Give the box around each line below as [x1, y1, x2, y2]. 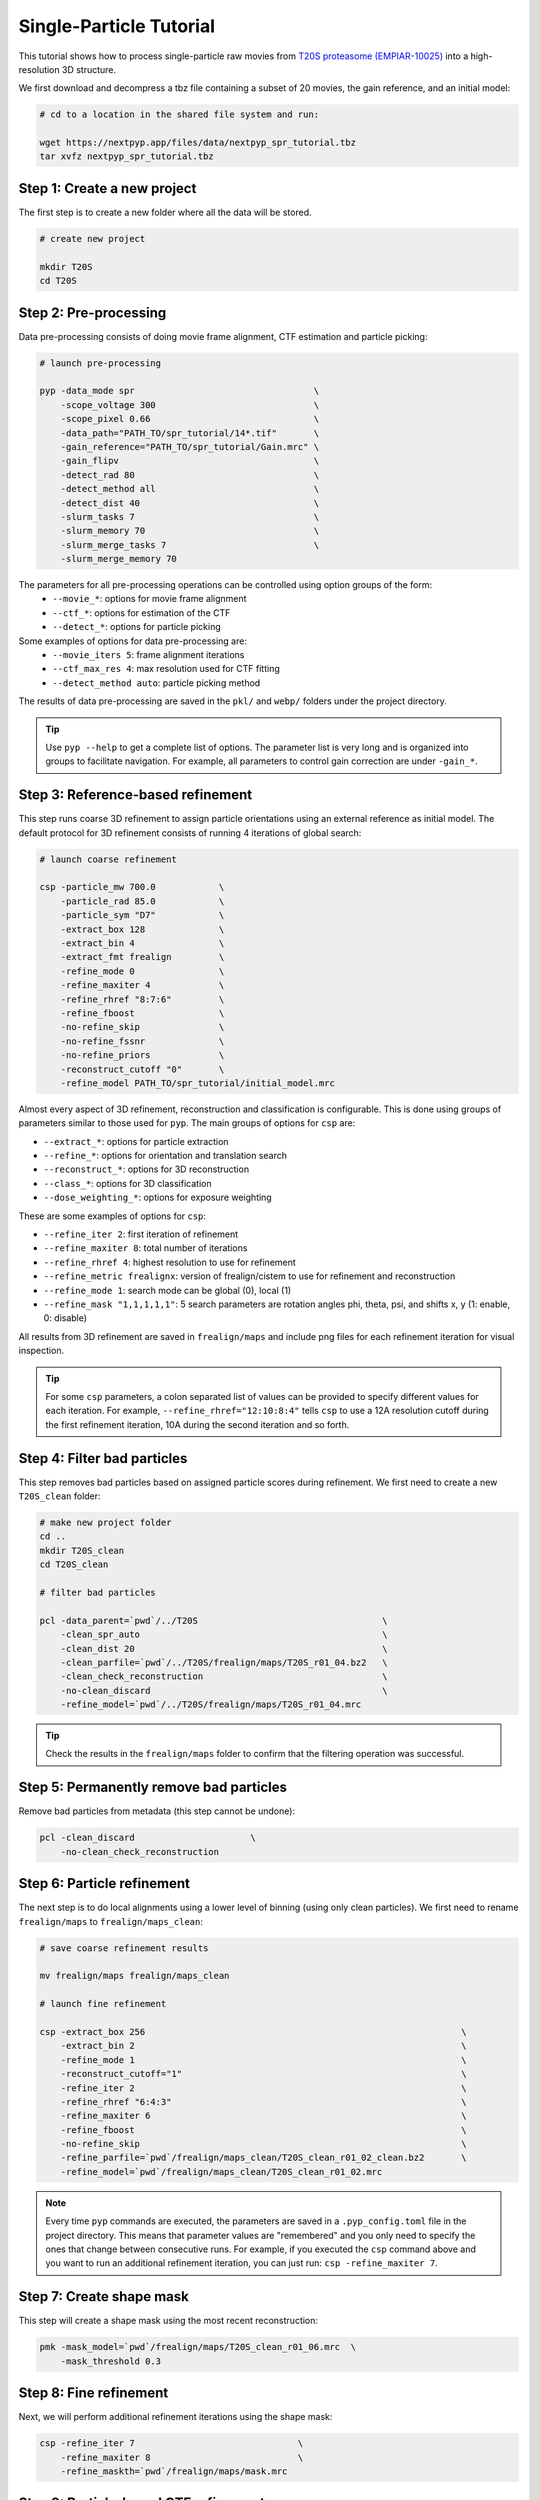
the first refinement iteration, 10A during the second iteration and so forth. [45, 1418, 350, 1430]
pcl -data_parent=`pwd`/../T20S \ [39, 1615, 388, 1626]
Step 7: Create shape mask [18, 2288, 189, 2305]
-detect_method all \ [60, 483, 320, 495]
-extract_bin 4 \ [60, 938, 225, 949]
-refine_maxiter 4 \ [60, 980, 225, 991]
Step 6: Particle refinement [18, 1875, 190, 1892]
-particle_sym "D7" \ [60, 910, 225, 921]
